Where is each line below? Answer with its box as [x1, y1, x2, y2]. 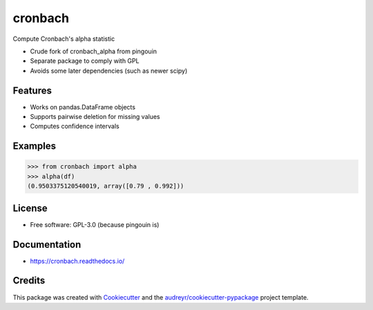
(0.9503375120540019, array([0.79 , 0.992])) [27, 182, 184, 190]
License [12, 202, 48, 214]
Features [12, 84, 52, 96]
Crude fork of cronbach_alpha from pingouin [30, 47, 157, 55]
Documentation [12, 239, 82, 250]
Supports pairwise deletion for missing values [30, 113, 160, 121]
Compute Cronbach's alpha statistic [12, 35, 115, 43]
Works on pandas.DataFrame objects [30, 102, 136, 111]
